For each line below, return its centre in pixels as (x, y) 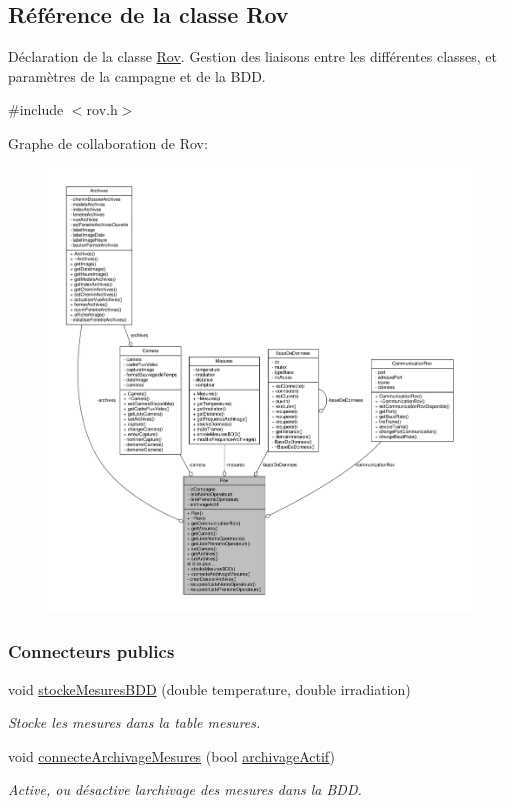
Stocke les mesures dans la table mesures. (134, 722)
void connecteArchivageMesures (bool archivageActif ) (171, 755)
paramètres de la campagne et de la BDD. (137, 75)
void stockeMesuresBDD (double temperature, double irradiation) (209, 688)
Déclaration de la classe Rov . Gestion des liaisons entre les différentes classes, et (253, 56)
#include (36, 109)
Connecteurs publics (91, 651)
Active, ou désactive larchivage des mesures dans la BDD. (185, 789)
